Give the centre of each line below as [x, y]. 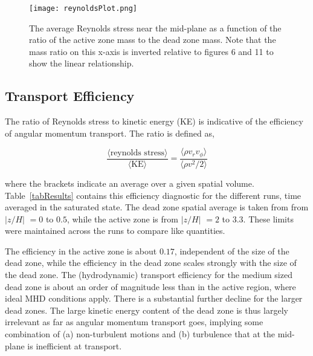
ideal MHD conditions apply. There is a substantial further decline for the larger [154, 298]
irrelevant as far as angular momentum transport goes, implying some [134, 322]
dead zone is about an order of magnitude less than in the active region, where [150, 286]
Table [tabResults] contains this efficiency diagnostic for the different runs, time [153, 195]
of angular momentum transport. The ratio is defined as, [110, 133]
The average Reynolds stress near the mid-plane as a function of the [155, 28]
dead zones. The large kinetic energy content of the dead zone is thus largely [147, 310]
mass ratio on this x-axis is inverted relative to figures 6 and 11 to [151, 51]
